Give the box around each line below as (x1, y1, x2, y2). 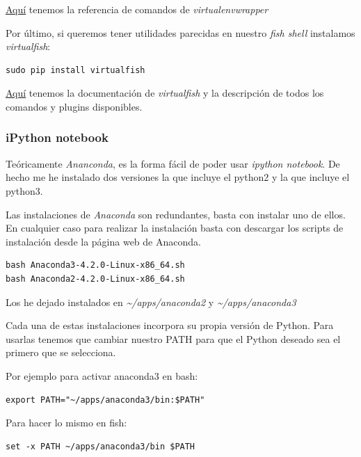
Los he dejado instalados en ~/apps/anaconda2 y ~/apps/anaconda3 (6, 294, 296, 309)
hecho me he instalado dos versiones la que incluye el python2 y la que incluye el (6, 170, 350, 184)
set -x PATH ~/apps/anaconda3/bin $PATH (6, 441, 195, 451)
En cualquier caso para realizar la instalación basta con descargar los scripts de (6, 221, 344, 235)
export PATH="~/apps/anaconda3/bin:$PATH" (6, 394, 205, 405)
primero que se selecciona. (6, 345, 116, 360)
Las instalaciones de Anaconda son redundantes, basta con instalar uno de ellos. (6, 207, 346, 221)
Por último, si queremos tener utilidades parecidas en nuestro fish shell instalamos (6, 25, 355, 40)
